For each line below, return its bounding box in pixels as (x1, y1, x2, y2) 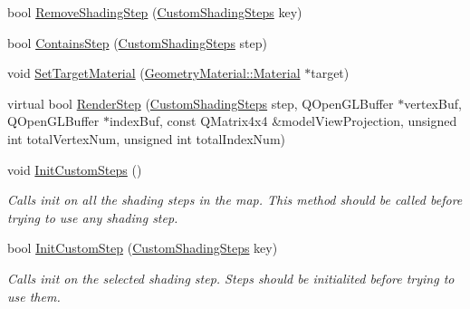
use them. (7, 286, 61, 305)
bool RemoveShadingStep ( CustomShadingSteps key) (7, 3, 302, 21)
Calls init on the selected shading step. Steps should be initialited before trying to (7, 268, 455, 287)
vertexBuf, (404, 93, 462, 112)
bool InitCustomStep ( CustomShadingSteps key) (7, 238, 278, 257)
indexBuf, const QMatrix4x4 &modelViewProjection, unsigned (109, 111, 457, 130)
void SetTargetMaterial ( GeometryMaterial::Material (7, 63, 301, 82)
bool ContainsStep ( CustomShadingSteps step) (7, 33, 267, 52)
